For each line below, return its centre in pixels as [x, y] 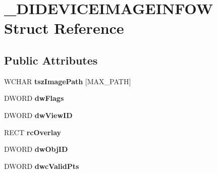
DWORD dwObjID [36, 149]
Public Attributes [51, 60]
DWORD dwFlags [34, 98]
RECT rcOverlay [33, 132]
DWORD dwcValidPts [42, 166]
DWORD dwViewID [38, 115]
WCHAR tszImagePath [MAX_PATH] [68, 81]
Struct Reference [64, 28]
